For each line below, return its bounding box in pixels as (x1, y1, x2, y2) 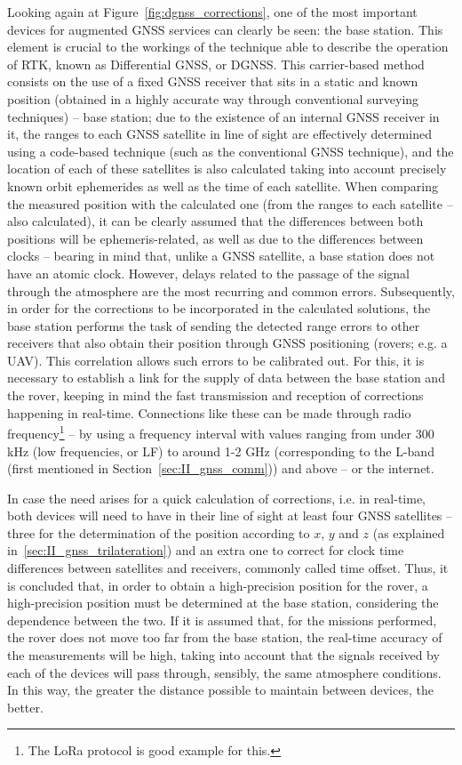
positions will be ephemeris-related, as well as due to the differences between (7, 229, 424, 247)
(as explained (372, 523, 445, 542)
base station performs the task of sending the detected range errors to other (7, 316, 420, 334)
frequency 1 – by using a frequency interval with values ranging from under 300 (7, 422, 434, 442)
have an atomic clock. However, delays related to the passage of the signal (7, 263, 410, 282)
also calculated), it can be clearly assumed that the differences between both (7, 212, 424, 230)
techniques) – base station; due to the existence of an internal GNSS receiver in (7, 107, 440, 125)
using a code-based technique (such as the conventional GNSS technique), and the (7, 141, 454, 160)
